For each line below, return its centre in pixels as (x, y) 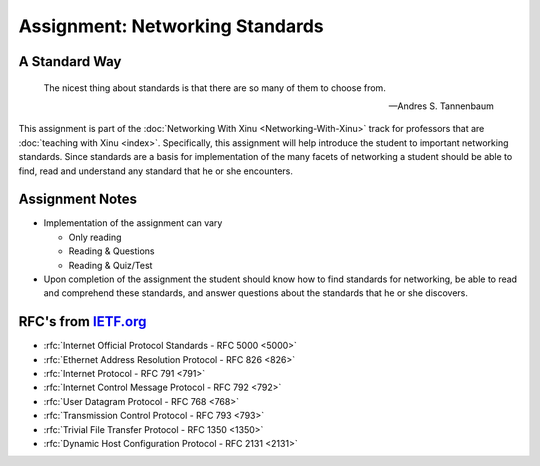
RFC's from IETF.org (82, 321)
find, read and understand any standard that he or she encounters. (156, 171)
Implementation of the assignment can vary (133, 223)
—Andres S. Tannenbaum (441, 106)
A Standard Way (70, 61)
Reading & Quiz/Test (110, 265)
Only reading (95, 237)
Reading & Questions (111, 251)
